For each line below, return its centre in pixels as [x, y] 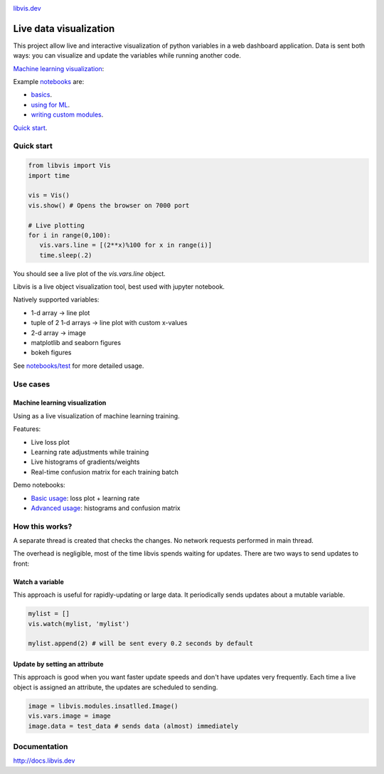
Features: [27, 429]
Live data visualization [64, 28]
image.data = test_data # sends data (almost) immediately [133, 726]
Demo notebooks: [39, 485]
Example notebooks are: [49, 82]
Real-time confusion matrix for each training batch [105, 472]
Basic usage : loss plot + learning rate [85, 498]
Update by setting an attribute [58, 664]
